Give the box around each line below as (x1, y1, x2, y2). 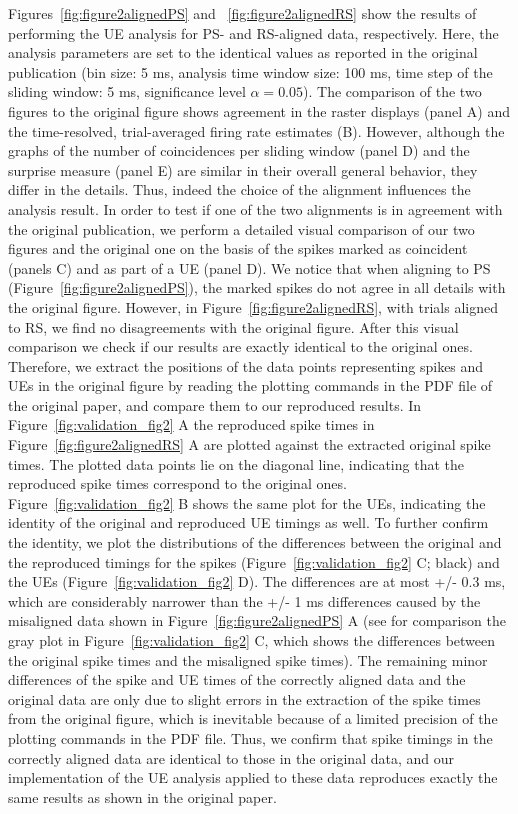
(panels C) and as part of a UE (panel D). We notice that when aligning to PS (8, 257, 491, 278)
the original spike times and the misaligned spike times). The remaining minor (8, 649, 488, 670)
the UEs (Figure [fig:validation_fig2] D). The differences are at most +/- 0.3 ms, (8, 571, 506, 592)
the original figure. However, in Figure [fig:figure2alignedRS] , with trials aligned (8, 296, 499, 317)
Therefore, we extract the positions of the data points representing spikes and (8, 355, 484, 376)
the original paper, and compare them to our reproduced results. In (8, 394, 422, 415)
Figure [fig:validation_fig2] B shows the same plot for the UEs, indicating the (8, 492, 486, 513)
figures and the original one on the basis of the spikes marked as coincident (8, 238, 468, 259)
